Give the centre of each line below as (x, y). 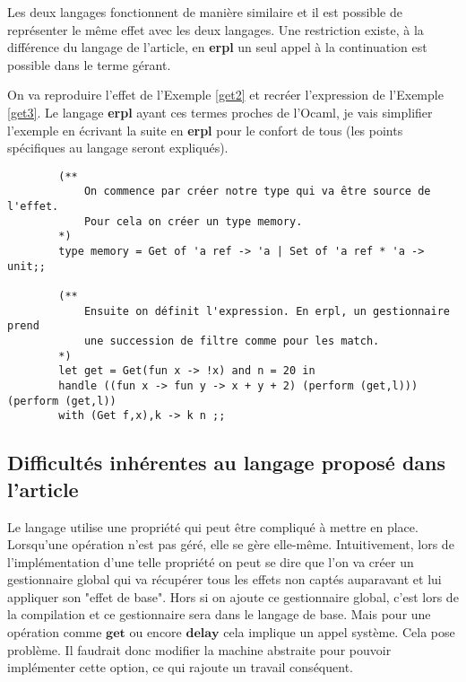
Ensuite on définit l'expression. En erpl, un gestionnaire (267, 311)
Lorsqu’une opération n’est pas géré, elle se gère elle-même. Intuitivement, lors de (231, 544)
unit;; (26, 266)
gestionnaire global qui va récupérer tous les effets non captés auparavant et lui (224, 579)
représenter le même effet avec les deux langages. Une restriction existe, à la (216, 29)
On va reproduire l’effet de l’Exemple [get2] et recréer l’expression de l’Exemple (225, 95)
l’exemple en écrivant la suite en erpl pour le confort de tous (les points (205, 130)
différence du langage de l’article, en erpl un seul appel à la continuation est (217, 47)
